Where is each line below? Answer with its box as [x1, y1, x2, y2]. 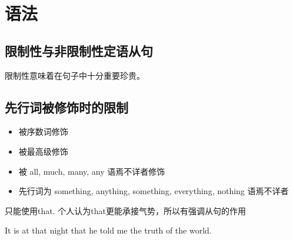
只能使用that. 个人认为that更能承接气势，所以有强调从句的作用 [5, 204, 246, 216]
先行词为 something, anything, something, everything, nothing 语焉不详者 [18, 185, 289, 197]
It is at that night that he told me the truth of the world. [5, 224, 212, 236]
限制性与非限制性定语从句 [5, 41, 153, 59]
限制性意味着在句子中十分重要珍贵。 [5, 69, 145, 81]
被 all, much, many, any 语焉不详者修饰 [18, 165, 165, 177]
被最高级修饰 [18, 145, 68, 157]
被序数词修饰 [18, 125, 68, 138]
